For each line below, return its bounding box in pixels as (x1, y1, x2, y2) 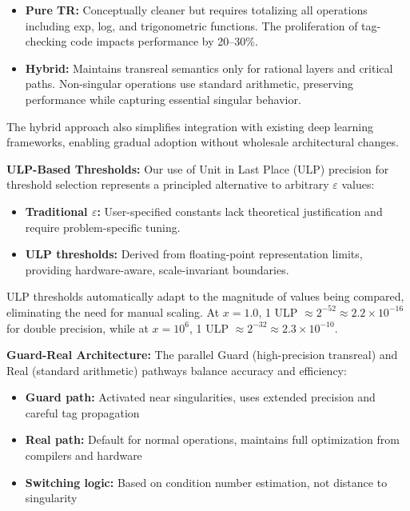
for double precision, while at (6, 319, 149, 336)
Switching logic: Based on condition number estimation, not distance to (25, 473, 388, 490)
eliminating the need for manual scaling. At (6, 303, 220, 320)
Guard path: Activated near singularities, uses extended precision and (25, 389, 376, 405)
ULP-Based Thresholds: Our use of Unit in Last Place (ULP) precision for (6, 160, 389, 177)
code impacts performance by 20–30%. (70, 33, 258, 50)
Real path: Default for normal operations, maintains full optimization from (25, 431, 400, 448)
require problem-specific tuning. (25, 218, 181, 235)
